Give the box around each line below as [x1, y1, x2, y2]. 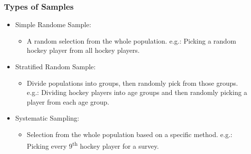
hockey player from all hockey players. [27, 45, 140, 55]
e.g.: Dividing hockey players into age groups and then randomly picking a [27, 87, 248, 97]
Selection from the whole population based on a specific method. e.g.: [27, 129, 233, 139]
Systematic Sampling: [15, 113, 79, 123]
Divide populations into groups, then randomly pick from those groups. [27, 77, 238, 88]
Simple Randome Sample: [15, 19, 91, 30]
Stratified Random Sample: [15, 62, 96, 71]
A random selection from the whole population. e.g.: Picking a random [27, 35, 236, 46]
